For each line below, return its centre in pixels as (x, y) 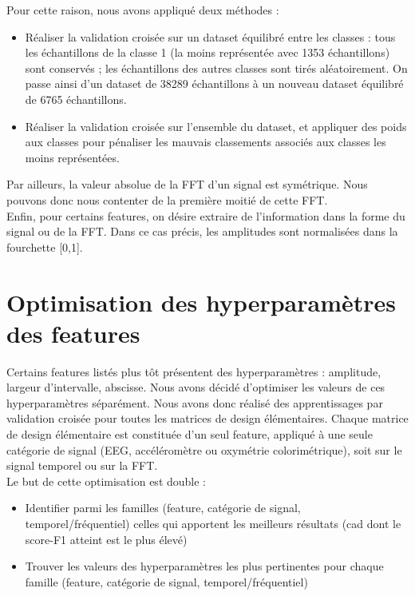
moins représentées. (72, 157)
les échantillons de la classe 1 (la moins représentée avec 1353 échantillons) (207, 52)
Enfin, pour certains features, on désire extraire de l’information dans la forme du (206, 215)
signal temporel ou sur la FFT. (82, 465)
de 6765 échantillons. (76, 99)
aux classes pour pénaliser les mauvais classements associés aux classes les (206, 142)
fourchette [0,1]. (45, 246)
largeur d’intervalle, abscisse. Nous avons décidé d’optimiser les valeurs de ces (196, 387)
